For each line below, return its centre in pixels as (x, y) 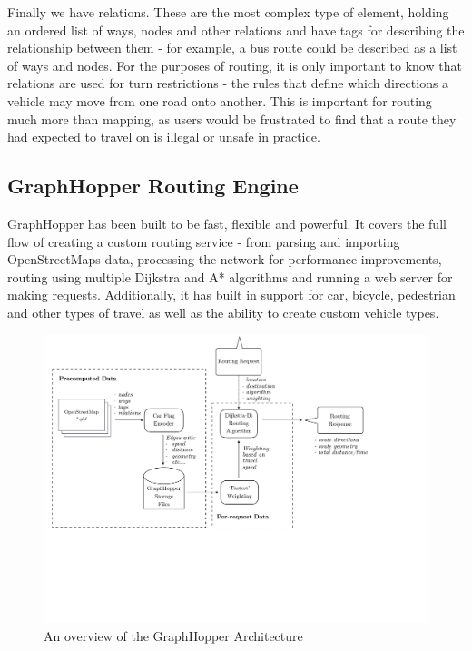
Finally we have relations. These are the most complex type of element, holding (228, 12)
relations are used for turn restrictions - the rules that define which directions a (228, 83)
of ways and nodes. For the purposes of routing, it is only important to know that (235, 65)
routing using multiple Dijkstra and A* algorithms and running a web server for (230, 276)
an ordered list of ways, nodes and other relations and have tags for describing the (236, 30)
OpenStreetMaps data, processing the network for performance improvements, (225, 259)
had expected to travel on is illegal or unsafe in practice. (164, 137)
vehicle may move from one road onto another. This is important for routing (220, 100)
